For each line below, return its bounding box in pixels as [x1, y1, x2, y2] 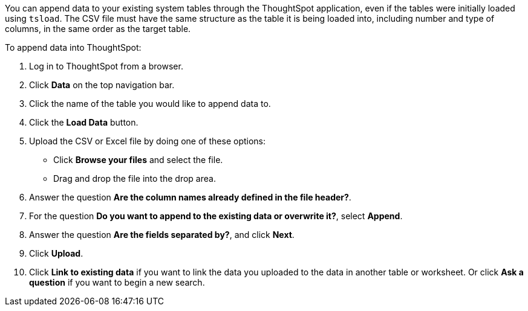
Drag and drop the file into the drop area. [53, 173, 216, 184]
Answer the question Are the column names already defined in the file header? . [29, 192, 351, 202]
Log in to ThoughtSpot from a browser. [29, 61, 183, 71]
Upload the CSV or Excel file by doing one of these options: [29, 136, 266, 146]
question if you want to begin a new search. [29, 277, 205, 287]
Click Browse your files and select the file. [53, 155, 223, 165]
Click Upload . [29, 248, 83, 258]
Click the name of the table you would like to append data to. [29, 98, 271, 109]
